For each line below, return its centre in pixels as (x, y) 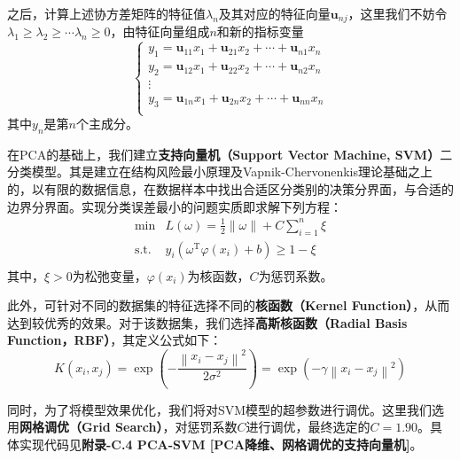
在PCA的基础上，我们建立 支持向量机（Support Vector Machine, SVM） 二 (230, 154)
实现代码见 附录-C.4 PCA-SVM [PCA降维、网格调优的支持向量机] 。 (221, 444)
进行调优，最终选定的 (308, 427)
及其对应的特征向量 (274, 13)
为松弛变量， (109, 275)
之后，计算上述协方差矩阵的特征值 (106, 13)
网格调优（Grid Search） (91, 427)
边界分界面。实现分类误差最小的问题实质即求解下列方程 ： (175, 206)
